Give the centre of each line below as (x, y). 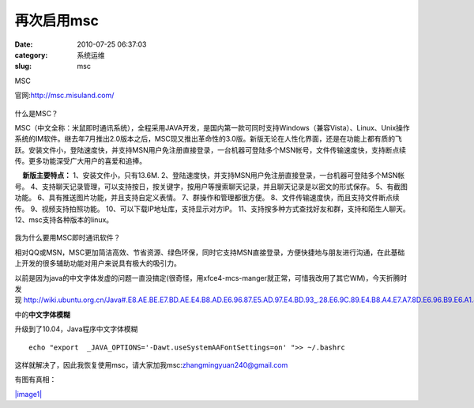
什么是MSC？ (36, 113)
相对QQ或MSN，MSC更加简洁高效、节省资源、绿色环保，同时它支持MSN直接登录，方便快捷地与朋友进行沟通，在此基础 (210, 252)
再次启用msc (56, 21)
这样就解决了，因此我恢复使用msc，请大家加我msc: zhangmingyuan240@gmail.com (151, 365)
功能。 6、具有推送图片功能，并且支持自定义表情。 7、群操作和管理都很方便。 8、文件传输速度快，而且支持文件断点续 (207, 198)
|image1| (28, 394)
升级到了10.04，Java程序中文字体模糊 (76, 329)
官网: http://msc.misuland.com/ (64, 96)
